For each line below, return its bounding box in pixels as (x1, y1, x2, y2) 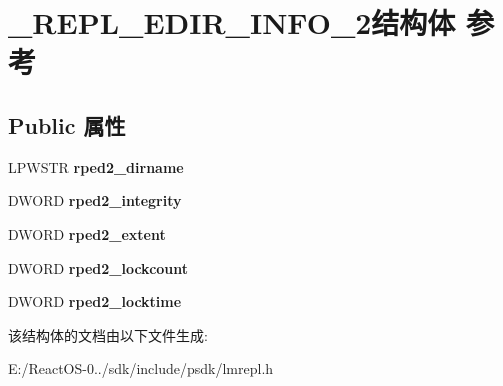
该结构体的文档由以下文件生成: (8, 324, 208, 345)
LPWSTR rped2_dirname (8, 156, 184, 177)
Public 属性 (8, 109, 126, 140)
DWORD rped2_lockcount (8, 257, 189, 278)
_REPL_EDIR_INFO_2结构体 (8, 2, 456, 43)
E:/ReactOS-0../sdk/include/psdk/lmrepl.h (8, 358, 274, 379)
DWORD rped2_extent (8, 223, 166, 244)
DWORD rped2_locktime (8, 291, 182, 312)
